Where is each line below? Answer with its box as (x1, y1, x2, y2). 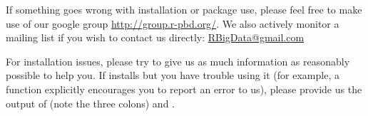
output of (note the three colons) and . (6, 95, 175, 110)
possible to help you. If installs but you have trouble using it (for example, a (6, 68, 339, 83)
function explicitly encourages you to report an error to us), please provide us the (6, 81, 362, 96)
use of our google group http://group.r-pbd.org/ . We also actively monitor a (6, 16, 339, 31)
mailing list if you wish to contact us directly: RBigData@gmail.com (6, 30, 305, 45)
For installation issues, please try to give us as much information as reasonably (6, 53, 350, 68)
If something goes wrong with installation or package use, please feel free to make (6, 2, 362, 16)
